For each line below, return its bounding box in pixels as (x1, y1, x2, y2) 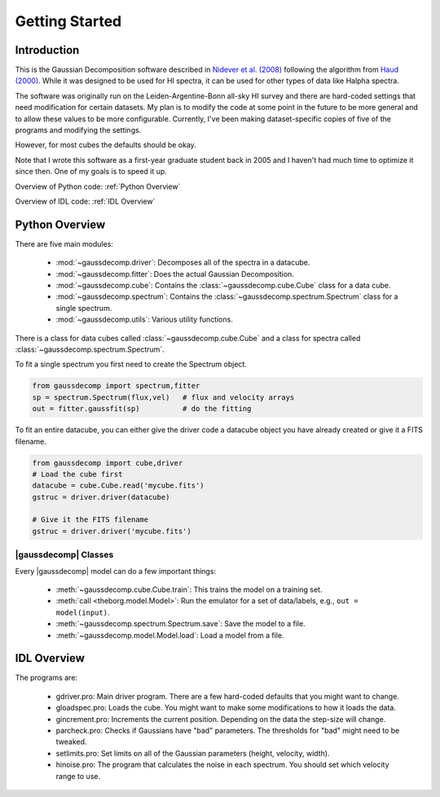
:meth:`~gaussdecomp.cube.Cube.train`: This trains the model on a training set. (55, 585, 323, 594)
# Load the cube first (32, 469, 123, 479)
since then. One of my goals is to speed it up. (15, 167, 167, 177)
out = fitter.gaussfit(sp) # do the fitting (32, 404, 252, 414)
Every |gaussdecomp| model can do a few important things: (15, 566, 216, 576)
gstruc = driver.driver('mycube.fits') (32, 526, 191, 536)
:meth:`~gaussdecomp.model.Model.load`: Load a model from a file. (55, 630, 284, 640)
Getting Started (15, 12, 122, 30)
